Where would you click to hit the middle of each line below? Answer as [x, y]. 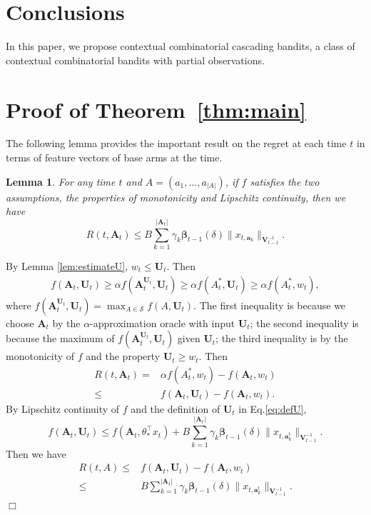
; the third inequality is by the [282, 338]
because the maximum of [60, 338]
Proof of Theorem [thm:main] [156, 109]
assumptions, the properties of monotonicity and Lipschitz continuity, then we [176, 197]
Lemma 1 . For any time [61, 181]
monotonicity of [40, 356]
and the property [123, 356]
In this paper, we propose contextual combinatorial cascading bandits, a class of [181, 46]
